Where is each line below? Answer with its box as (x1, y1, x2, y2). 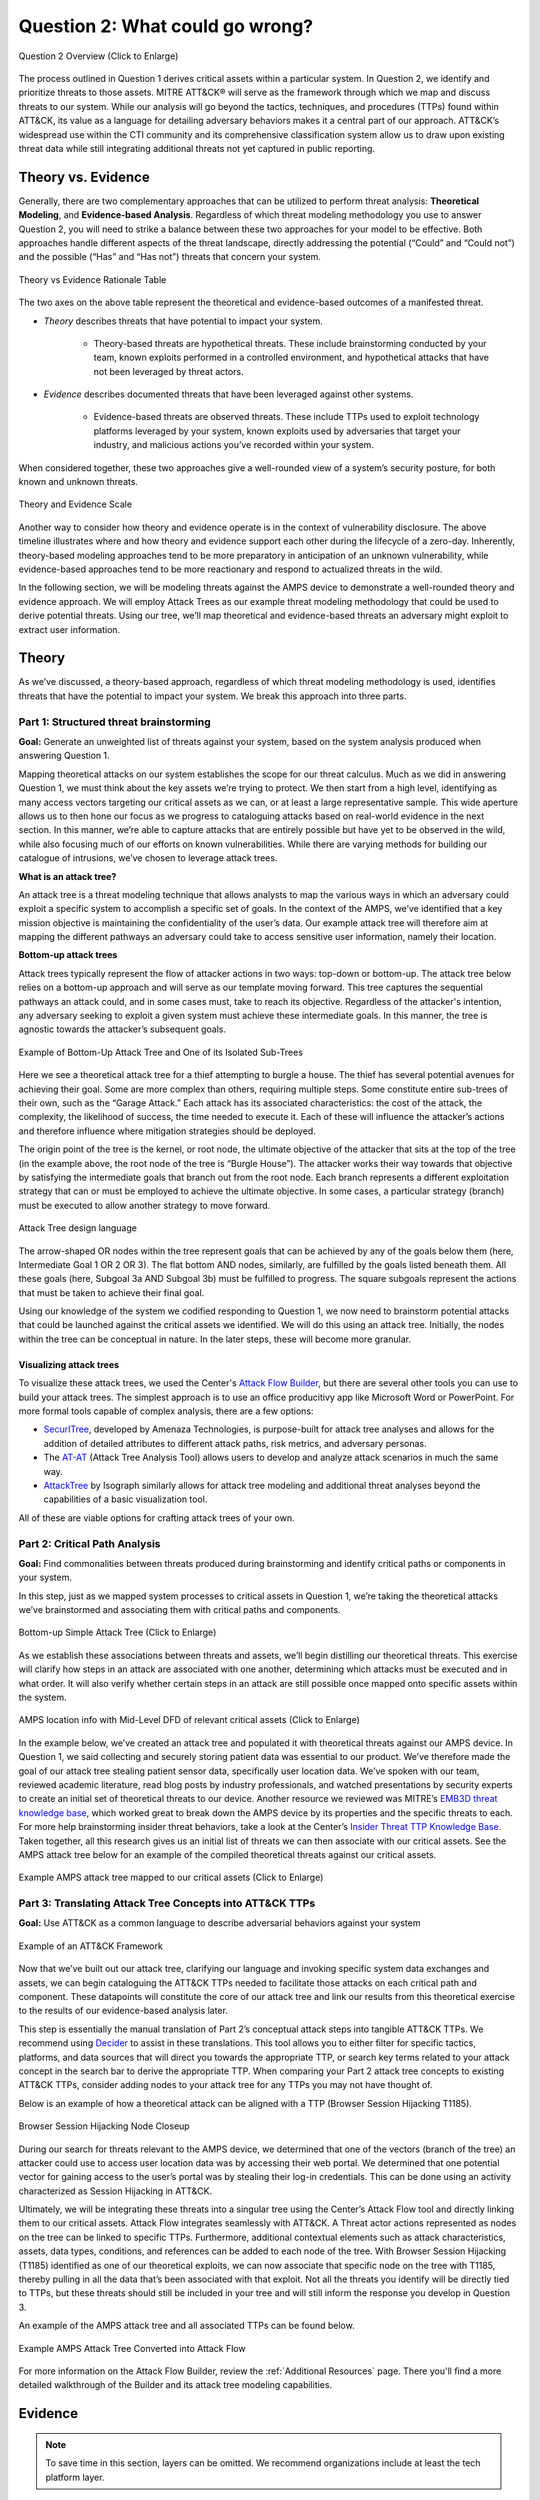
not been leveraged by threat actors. (93, 365, 244, 377)
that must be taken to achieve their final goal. (18, 1286, 205, 1299)
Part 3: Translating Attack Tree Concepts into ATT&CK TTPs (18, 1896, 316, 1910)
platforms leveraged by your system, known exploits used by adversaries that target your (93, 425, 461, 437)
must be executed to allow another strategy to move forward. (18, 1199, 271, 1211)
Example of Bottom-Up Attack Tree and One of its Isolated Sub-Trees (18, 1046, 304, 1058)
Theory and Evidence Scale (18, 498, 133, 510)
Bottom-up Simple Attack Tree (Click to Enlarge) (18, 1626, 217, 1639)
